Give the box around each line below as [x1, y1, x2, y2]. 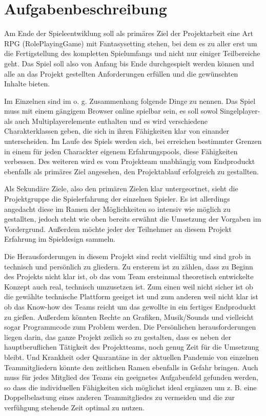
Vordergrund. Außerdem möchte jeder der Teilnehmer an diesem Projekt [4, 223, 232, 234]
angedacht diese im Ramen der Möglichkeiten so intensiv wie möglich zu [4, 203, 231, 214]
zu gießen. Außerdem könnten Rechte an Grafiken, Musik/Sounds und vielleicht [4, 311, 254, 322]
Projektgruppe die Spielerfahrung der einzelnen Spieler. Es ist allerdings [4, 193, 230, 204]
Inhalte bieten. [4, 78, 50, 89]
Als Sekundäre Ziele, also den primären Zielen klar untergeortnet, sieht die [4, 183, 238, 194]
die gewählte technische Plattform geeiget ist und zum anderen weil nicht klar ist [4, 291, 258, 302]
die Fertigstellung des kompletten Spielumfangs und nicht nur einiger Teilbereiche [4, 48, 260, 59]
